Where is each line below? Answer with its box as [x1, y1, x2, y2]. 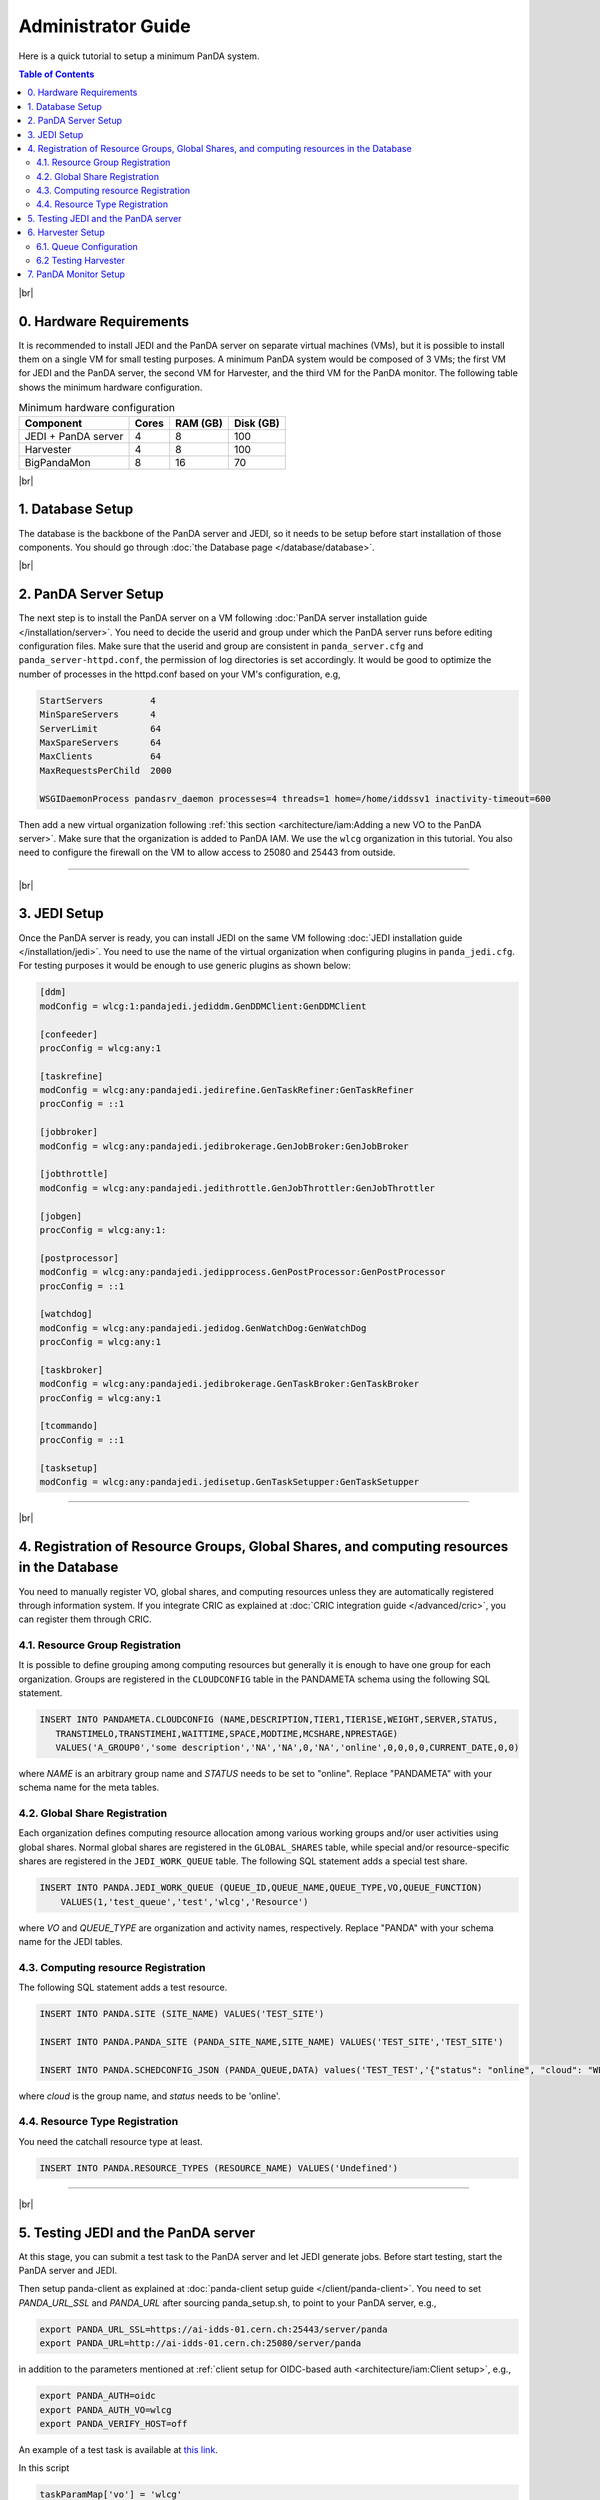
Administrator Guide [18, 15, 191, 37]
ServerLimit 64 [39, 723, 162, 734]
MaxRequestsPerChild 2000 [39, 765, 172, 776]
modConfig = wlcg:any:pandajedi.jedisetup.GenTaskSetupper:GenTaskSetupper [39, 1476, 420, 1488]
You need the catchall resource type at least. [18, 2135, 204, 2147]
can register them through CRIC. [18, 1613, 152, 1625]
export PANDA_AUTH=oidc [39, 2390, 157, 2402]
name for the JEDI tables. [18, 1936, 124, 1948]
